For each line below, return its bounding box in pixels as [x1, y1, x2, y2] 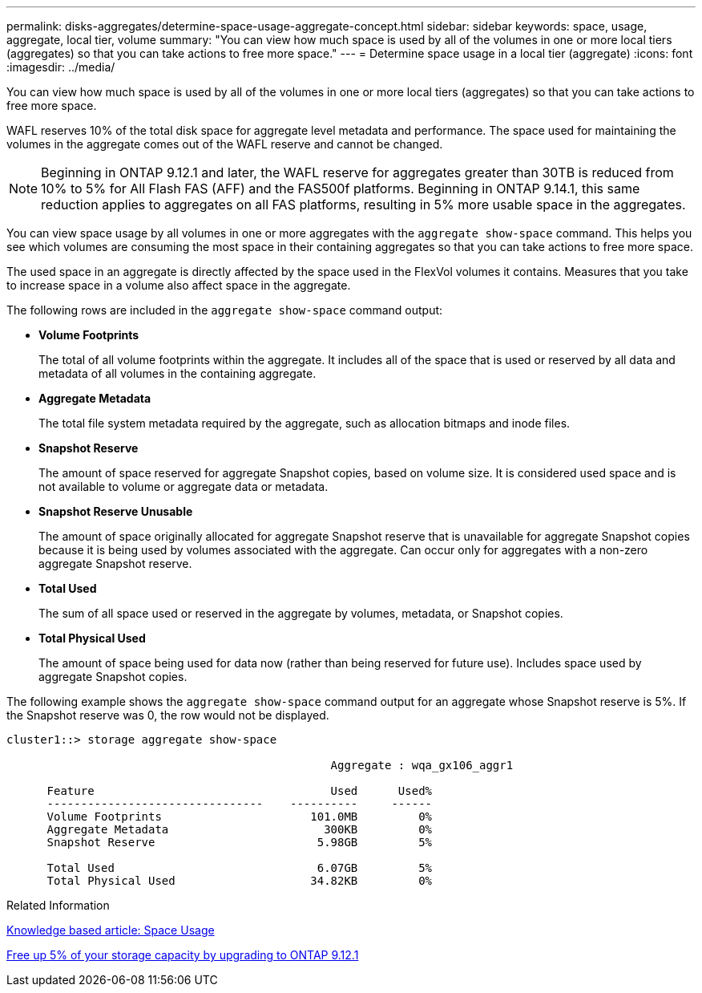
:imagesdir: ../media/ [6, 60, 115, 74]
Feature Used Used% [46, 784, 433, 797]
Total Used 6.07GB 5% [46, 861, 433, 874]
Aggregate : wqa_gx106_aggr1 [330, 759, 514, 772]
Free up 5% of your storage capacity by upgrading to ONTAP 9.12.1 [6, 948, 359, 962]
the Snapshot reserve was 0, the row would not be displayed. [6, 708, 329, 722]
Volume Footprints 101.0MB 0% [46, 810, 433, 823]
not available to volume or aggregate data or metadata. [38, 480, 329, 493]
